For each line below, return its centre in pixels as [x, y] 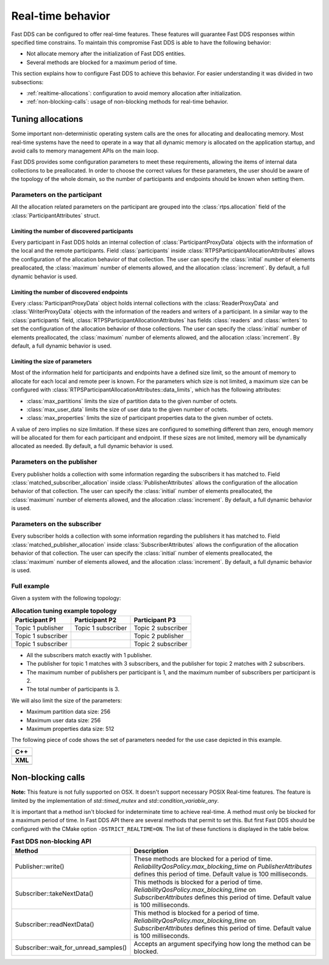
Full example [30, 586]
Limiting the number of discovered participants [72, 231]
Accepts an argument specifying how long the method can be [222, 944]
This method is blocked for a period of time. [196, 913]
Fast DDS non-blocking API [51, 841]
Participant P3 [155, 620]
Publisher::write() [40, 866]
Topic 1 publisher [39, 628]
